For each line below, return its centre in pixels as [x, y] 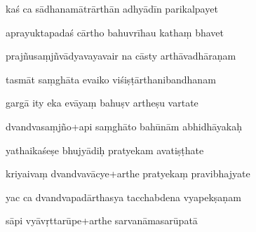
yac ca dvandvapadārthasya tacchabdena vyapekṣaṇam [123, 197]
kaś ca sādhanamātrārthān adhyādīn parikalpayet [112, 8]
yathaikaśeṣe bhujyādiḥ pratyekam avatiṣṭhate [105, 150]
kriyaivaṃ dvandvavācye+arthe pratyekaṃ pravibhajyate [128, 173]
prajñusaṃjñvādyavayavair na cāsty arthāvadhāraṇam [121, 56]
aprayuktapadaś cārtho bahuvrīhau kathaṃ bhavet [115, 32]
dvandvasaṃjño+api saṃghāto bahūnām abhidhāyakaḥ [124, 126]
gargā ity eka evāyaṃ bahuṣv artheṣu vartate [102, 103]
